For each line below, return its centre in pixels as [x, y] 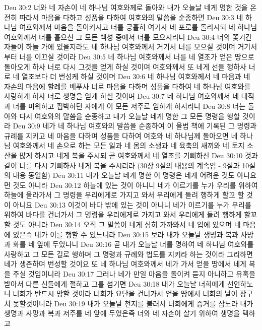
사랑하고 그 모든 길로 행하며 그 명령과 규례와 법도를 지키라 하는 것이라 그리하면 [128, 254]
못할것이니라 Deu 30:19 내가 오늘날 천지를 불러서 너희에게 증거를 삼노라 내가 [133, 303]
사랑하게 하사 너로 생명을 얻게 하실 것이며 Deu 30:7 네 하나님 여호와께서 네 [122, 96]
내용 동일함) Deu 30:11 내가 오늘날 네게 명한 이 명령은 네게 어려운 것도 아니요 [135, 175]
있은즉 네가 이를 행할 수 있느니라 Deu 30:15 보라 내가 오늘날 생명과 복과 [125, 234]
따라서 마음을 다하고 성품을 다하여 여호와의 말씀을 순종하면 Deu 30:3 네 [131, 17]
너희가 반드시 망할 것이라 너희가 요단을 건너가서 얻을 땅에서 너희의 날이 [125, 293]
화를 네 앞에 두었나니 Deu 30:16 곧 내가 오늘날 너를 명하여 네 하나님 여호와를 [133, 244]
